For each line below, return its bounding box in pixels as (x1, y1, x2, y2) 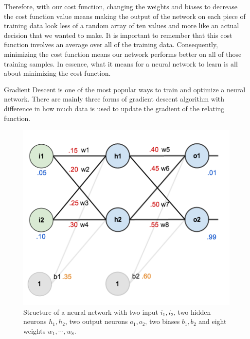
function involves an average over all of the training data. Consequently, (4, 39, 218, 50)
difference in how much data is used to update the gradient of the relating (4, 103, 225, 113)
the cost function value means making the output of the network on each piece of (4, 11, 246, 21)
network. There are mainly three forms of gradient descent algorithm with (4, 94, 225, 104)
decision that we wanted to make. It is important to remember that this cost (4, 30, 232, 40)
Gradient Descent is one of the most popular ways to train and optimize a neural (4, 84, 246, 94)
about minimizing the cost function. (4, 68, 111, 78)
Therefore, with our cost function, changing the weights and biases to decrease (4, 1, 238, 11)
